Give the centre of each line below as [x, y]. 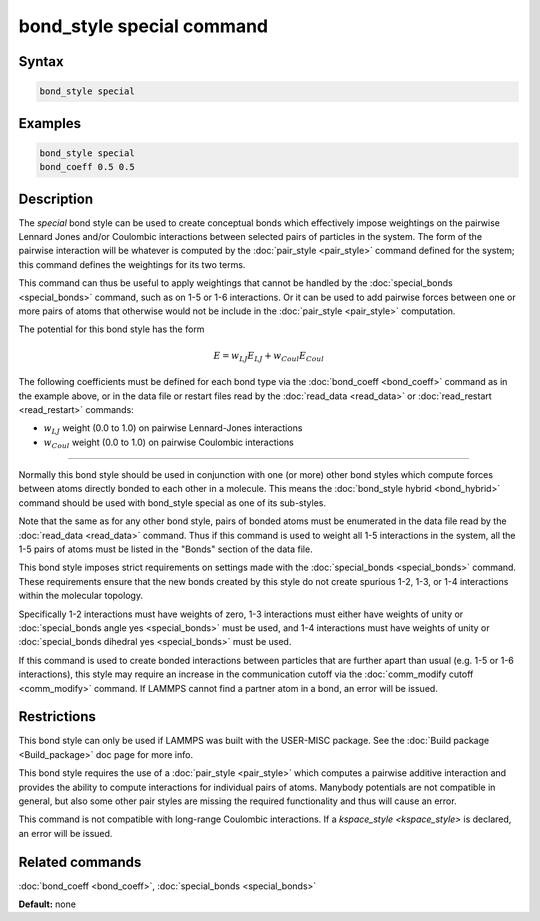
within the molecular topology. [81, 596]
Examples [50, 123]
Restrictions [57, 716]
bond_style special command [143, 26]
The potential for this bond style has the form [111, 329]
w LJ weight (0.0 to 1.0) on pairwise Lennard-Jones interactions [173, 429]
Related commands [80, 861]
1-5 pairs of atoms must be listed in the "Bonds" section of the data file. [166, 549]
